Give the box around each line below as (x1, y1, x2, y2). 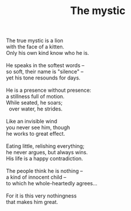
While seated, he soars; (6, 99, 63, 106)
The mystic (70, 4, 126, 18)
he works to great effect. (6, 130, 65, 137)
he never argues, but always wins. (6, 149, 88, 156)
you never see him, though (6, 124, 70, 131)
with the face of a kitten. (6, 43, 65, 50)
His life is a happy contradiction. (6, 155, 83, 162)
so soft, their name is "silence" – (6, 68, 84, 75)
